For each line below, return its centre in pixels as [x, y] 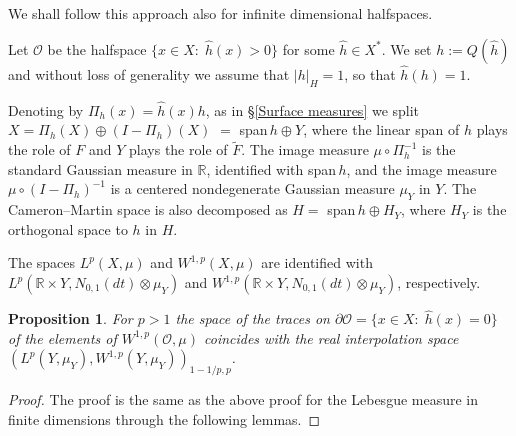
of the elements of [62, 337]
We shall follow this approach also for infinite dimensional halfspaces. [220, 13]
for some [308, 48]
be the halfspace [97, 48]
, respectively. [439, 282]
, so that [370, 73]
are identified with [317, 262]
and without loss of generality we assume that [149, 73]
